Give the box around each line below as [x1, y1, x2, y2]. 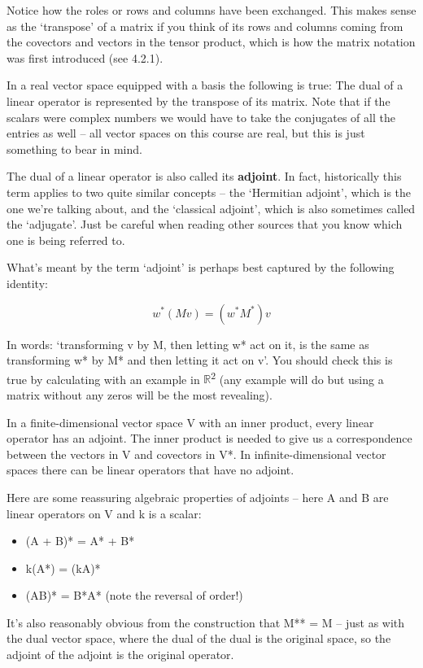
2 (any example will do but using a [211, 368, 384, 387]
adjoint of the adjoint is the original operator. [7, 646, 234, 663]
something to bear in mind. [7, 140, 142, 157]
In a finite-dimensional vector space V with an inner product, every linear [7, 413, 374, 430]
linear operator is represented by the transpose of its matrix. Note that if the [7, 92, 390, 109]
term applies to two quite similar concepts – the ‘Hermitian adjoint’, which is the [7, 183, 412, 200]
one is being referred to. [7, 231, 125, 248]
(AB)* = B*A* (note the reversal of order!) [25, 587, 243, 604]
